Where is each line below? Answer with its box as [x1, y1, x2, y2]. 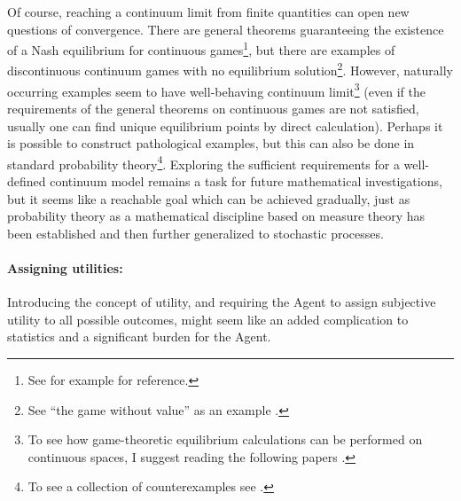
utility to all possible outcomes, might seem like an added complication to [7, 309, 409, 328]
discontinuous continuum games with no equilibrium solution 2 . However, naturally [7, 59, 453, 80]
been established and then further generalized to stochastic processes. [7, 223, 384, 242]
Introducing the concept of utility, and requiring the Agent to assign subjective [7, 293, 436, 311]
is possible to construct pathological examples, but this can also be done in [7, 134, 415, 153]
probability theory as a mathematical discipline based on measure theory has [7, 207, 426, 225]
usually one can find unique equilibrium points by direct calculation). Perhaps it [7, 116, 443, 135]
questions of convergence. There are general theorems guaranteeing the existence [7, 20, 444, 38]
